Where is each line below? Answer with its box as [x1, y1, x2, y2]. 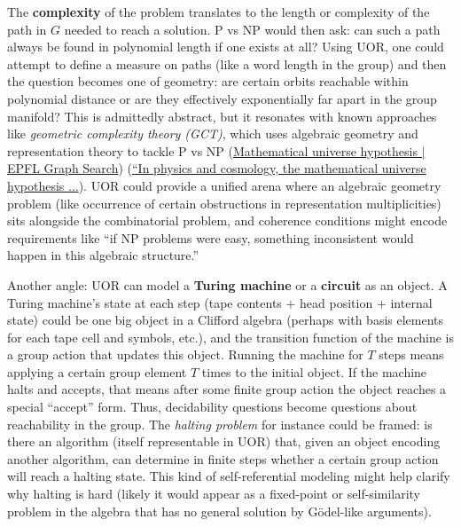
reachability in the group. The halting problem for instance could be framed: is [7, 414, 433, 433]
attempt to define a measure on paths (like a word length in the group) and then [7, 54, 447, 73]
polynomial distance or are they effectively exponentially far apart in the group [7, 89, 437, 107]
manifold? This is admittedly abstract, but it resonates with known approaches [7, 106, 437, 125]
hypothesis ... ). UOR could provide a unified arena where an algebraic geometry [7, 176, 441, 194]
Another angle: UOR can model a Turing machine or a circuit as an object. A [7, 275, 448, 294]
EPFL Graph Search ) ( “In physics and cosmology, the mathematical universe [7, 159, 426, 177]
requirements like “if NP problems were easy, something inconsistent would [7, 228, 414, 247]
